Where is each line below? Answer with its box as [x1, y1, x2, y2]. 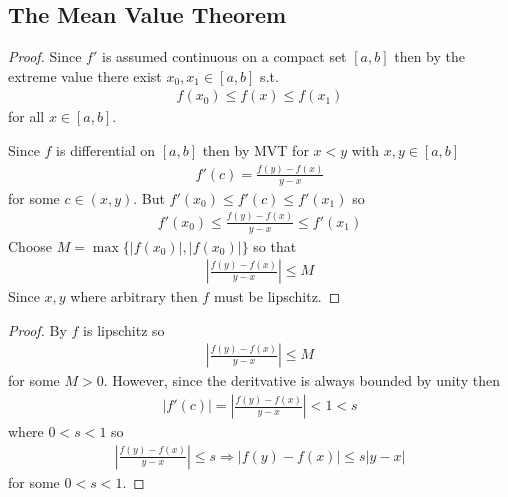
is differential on [56, 140, 155, 161]
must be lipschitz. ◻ [213, 286, 341, 307]
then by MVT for [202, 140, 309, 161]
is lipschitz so [83, 319, 165, 340]
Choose [8, 235, 53, 256]
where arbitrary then [70, 286, 198, 307]
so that [253, 235, 297, 256]
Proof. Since [8, 46, 82, 67]
